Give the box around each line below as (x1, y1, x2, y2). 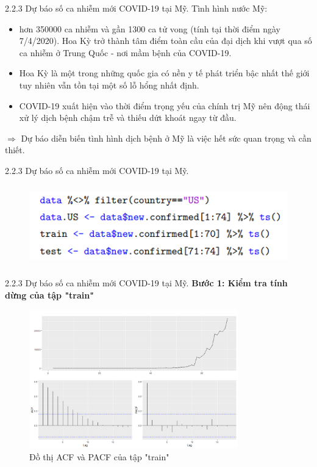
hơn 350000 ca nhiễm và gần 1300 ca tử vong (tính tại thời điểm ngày (19, 22, 280, 35)
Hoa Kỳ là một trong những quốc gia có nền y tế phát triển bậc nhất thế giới (19, 67, 310, 79)
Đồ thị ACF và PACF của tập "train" (29, 450, 169, 463)
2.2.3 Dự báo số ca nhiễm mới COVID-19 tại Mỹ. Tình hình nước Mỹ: (5, 2, 268, 14)
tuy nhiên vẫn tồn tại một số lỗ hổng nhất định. (19, 78, 199, 91)
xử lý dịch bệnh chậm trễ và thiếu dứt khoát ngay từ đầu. (19, 111, 237, 124)
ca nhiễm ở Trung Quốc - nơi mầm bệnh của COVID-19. (19, 46, 232, 59)
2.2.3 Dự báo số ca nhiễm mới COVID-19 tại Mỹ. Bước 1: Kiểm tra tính (5, 277, 288, 289)
